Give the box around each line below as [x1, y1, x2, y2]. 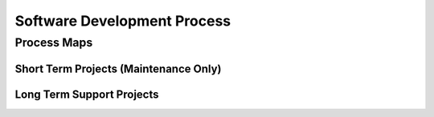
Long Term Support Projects [14, 87, 159, 101]
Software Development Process [14, 12, 231, 30]
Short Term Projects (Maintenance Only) [14, 62, 222, 75]
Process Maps [14, 35, 93, 50]
